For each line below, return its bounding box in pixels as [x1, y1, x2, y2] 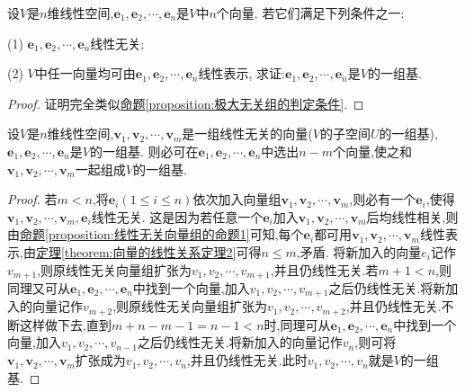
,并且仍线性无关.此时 [186, 351, 308, 370]
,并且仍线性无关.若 [270, 260, 379, 279]
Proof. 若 [7, 190, 58, 209]
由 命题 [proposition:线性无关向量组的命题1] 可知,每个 [7, 225, 304, 244]
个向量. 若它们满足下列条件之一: [216, 4, 405, 22]
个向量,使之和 [333, 141, 413, 160]
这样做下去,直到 [19, 315, 112, 334]
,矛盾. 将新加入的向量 [296, 242, 422, 261]
